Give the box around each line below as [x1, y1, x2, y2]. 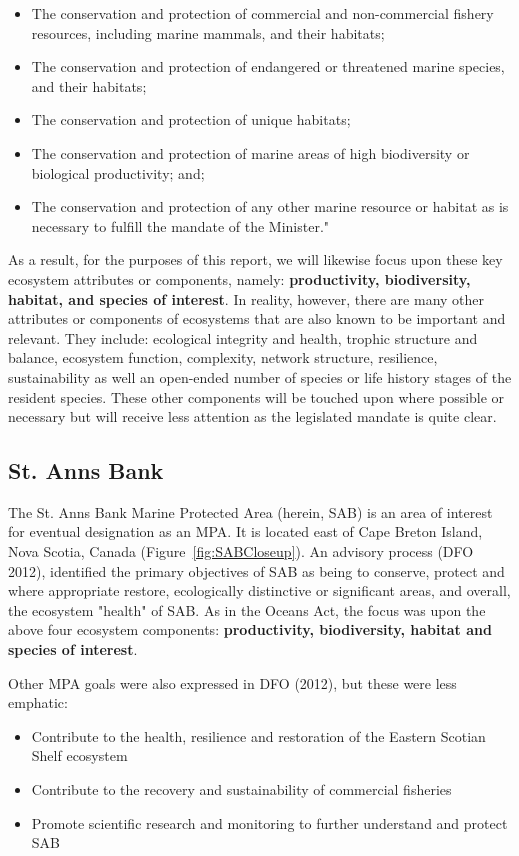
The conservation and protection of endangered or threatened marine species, [31, 56, 505, 77]
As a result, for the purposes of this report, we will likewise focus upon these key [8, 249, 503, 270]
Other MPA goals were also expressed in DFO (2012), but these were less [8, 672, 457, 693]
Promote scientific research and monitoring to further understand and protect [31, 812, 508, 833]
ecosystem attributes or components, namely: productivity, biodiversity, [8, 268, 471, 289]
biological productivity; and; [31, 162, 205, 183]
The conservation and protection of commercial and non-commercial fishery [31, 3, 494, 23]
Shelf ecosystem [31, 745, 128, 766]
